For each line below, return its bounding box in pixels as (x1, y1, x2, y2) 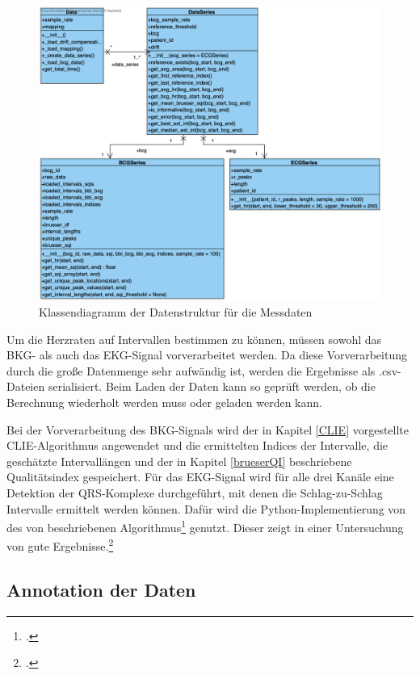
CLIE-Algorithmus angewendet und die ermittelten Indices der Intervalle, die (6, 437, 388, 454)
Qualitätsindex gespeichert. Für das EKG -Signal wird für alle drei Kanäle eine (6, 468, 394, 485)
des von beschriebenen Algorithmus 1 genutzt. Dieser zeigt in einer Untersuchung (6, 517, 404, 535)
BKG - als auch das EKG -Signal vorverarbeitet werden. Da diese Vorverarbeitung (6, 346, 407, 363)
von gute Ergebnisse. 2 (6, 535, 114, 554)
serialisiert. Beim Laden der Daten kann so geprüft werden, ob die (48, 378, 376, 395)
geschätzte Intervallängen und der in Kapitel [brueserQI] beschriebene (6, 452, 352, 469)
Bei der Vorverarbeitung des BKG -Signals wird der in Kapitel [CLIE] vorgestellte (6, 421, 409, 438)
